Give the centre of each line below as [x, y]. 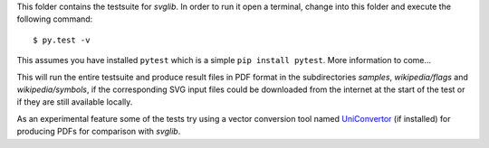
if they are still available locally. [75, 102]
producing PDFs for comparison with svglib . [99, 132]
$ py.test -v [62, 40]
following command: [55, 19]
